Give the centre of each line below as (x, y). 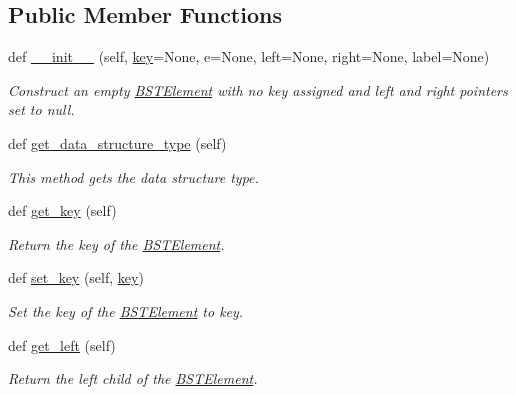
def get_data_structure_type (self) (117, 142)
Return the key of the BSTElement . (116, 243)
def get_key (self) (62, 210)
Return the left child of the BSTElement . (133, 378)
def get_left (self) (62, 344)
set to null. (41, 109)
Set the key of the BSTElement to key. (126, 310)
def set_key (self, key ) (76, 277)
